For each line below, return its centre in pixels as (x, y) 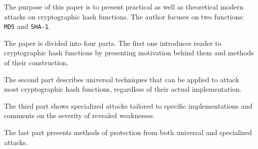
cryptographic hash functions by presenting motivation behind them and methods (129, 53)
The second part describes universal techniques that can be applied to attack (122, 79)
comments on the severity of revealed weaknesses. (80, 115)
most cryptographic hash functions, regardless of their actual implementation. (123, 89)
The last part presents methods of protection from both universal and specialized (128, 132)
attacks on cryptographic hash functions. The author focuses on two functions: (124, 16)
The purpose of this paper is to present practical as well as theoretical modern (124, 6)
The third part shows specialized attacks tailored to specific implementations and (128, 105)
